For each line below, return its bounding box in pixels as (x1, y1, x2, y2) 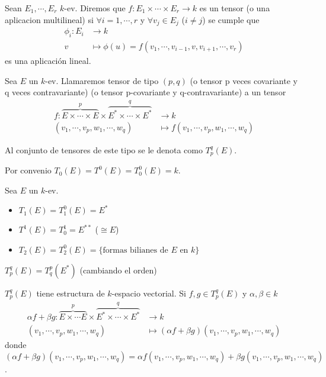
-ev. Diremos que (64, 2, 126, 14)
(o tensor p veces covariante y (190, 74, 298, 86)
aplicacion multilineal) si (5, 13, 94, 25)
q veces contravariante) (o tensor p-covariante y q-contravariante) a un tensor (5, 86, 286, 98)
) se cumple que (202, 13, 260, 25)
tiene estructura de (36, 286, 105, 299)
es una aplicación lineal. (5, 54, 91, 66)
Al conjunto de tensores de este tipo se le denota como (5, 143, 203, 156)
